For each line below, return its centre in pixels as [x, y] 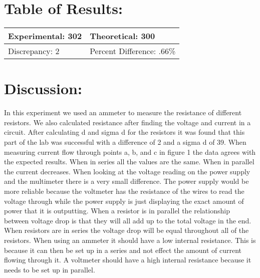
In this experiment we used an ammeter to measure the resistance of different [123, 112]
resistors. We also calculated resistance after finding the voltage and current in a [127, 122]
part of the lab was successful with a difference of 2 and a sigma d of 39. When [125, 142]
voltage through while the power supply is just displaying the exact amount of [124, 201]
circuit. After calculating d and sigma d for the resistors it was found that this [124, 132]
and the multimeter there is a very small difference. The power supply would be [126, 181]
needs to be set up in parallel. [50, 269]
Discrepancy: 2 [34, 51]
